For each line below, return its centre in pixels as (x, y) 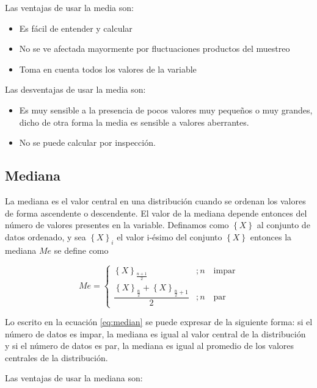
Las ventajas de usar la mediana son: (74, 378)
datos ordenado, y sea (46, 236)
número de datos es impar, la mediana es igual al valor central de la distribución (155, 333)
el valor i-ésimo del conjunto (169, 236)
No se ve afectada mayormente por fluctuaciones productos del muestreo (155, 48)
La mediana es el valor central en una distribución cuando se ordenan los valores (155, 200)
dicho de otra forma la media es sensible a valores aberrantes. (134, 122)
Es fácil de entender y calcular (76, 28)
